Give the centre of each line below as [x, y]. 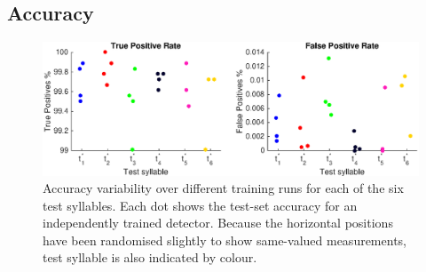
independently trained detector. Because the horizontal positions [218, 223]
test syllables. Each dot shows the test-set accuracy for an [200, 205]
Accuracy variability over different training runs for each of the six [223, 188]
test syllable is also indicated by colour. [150, 257]
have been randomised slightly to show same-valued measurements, [225, 240]
